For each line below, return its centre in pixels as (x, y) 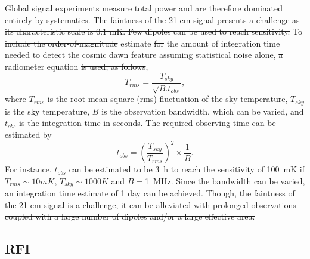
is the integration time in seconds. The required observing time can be (148, 123)
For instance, (28, 169)
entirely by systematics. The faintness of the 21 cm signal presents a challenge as (152, 19)
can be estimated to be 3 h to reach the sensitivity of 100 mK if (187, 169)
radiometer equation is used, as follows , (77, 66)
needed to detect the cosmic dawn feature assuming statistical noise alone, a (144, 55)
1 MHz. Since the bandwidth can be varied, (225, 181)
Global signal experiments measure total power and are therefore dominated (144, 8)
